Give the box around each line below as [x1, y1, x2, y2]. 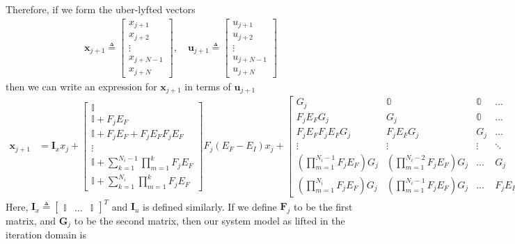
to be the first [294, 199, 353, 213]
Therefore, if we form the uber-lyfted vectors [6, 2, 196, 16]
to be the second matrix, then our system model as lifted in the [74, 213, 345, 227]
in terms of [184, 79, 231, 93]
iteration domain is [6, 227, 87, 242]
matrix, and [6, 213, 56, 227]
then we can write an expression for [6, 79, 157, 93]
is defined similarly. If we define [143, 199, 277, 213]
